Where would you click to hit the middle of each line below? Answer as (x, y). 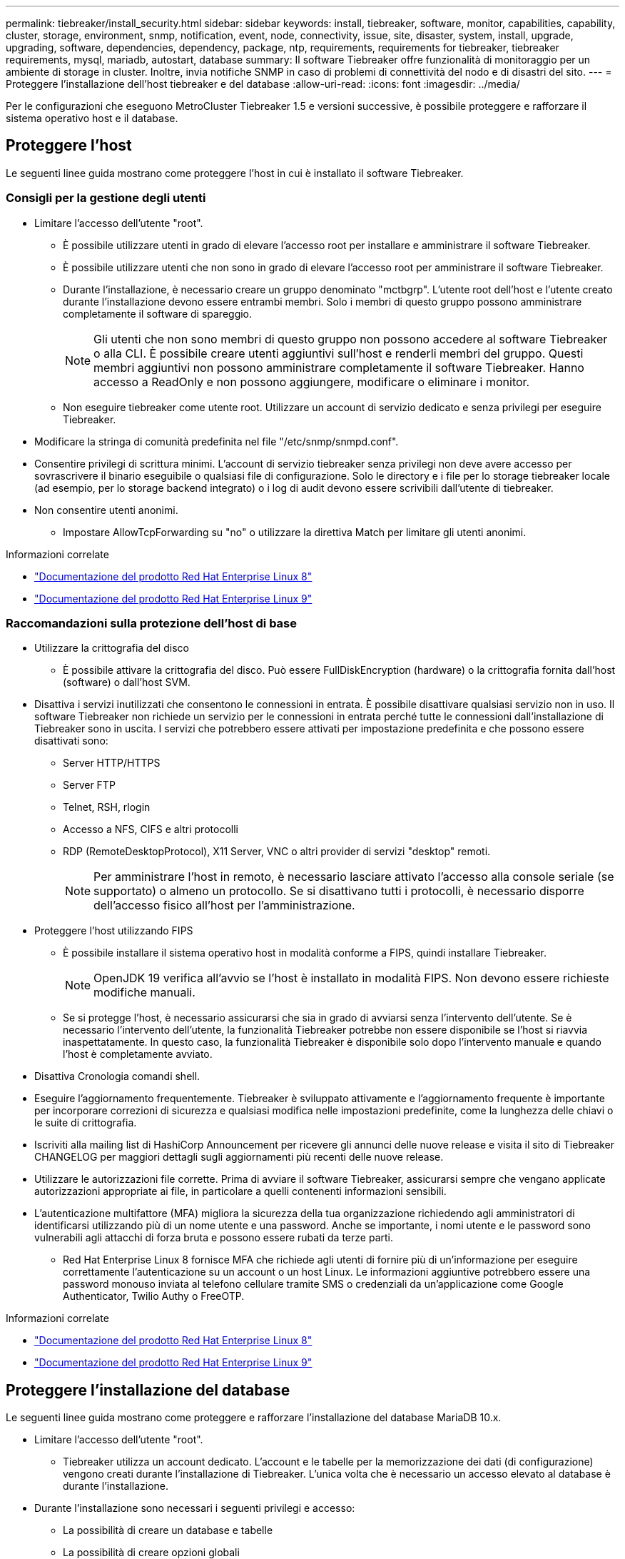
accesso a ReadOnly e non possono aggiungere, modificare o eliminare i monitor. (312, 382)
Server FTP (89, 785)
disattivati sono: (71, 741)
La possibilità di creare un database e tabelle (168, 1530)
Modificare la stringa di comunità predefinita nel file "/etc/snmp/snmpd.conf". (217, 441)
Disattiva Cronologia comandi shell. (117, 1076)
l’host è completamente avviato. (138, 1054)
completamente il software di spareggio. (158, 313)
